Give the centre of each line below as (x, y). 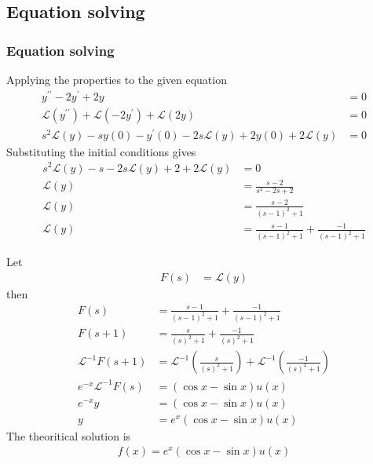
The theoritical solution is (69, 435)
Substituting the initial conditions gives (101, 151)
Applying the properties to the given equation (117, 79)
